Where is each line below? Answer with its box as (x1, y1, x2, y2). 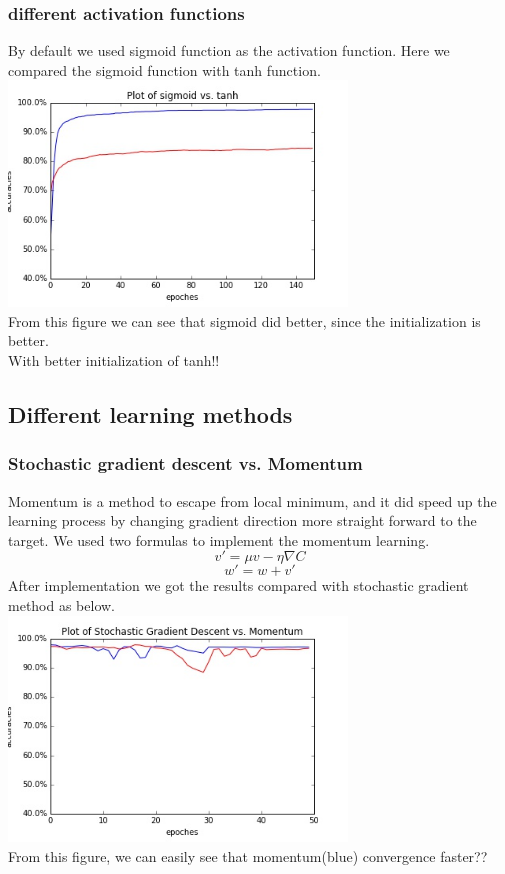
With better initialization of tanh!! (8, 349, 220, 370)
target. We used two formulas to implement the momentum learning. (8, 529, 430, 550)
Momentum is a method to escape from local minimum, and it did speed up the (8, 490, 497, 511)
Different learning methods (8, 398, 293, 429)
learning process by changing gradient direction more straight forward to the (8, 510, 477, 531)
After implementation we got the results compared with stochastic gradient (8, 575, 469, 596)
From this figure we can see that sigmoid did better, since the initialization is (8, 310, 481, 331)
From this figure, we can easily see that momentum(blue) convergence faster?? (8, 845, 488, 866)
